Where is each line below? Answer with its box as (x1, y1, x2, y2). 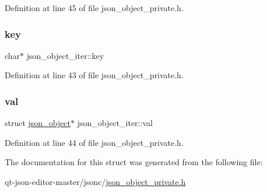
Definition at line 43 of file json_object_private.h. (5, 69, 184, 81)
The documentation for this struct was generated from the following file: (5, 156, 263, 168)
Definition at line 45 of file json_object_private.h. (5, 2, 184, 13)
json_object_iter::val (77, 117, 153, 129)
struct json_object (5, 117, 71, 129)
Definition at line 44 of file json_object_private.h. (5, 136, 184, 148)
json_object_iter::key (26, 49, 104, 61)
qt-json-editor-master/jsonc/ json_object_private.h (5, 176, 186, 187)
